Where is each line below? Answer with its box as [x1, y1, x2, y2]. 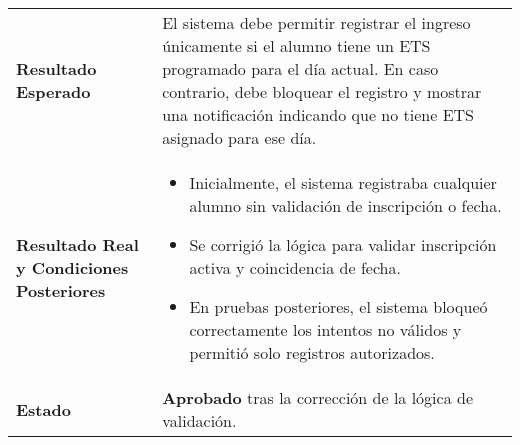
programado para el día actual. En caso [162, 57, 439, 80]
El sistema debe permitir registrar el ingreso [162, 11, 471, 34]
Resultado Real [16, 233, 139, 256]
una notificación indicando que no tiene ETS [162, 103, 475, 126]
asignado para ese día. [162, 126, 317, 149]
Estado [16, 397, 71, 421]
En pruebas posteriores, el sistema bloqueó [189, 295, 488, 318]
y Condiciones [16, 256, 129, 279]
